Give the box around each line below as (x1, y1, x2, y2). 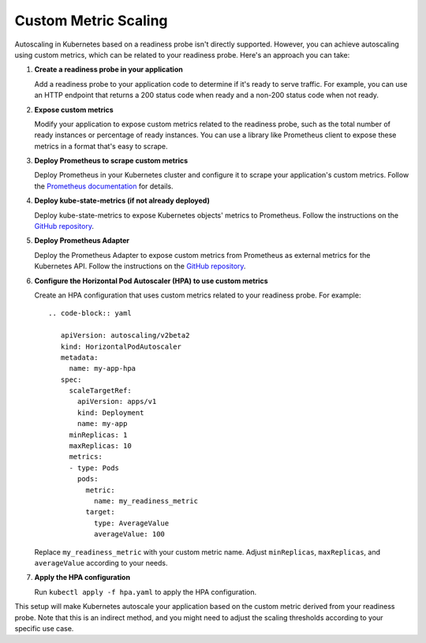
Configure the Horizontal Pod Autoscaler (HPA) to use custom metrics (34, 276, 268, 286)
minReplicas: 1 (69, 430, 128, 439)
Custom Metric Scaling (14, 12, 169, 29)
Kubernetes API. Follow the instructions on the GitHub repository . (34, 261, 246, 271)
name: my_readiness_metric (93, 497, 199, 505)
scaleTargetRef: (69, 387, 132, 395)
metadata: (60, 353, 99, 362)
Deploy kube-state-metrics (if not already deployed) (34, 196, 211, 205)
